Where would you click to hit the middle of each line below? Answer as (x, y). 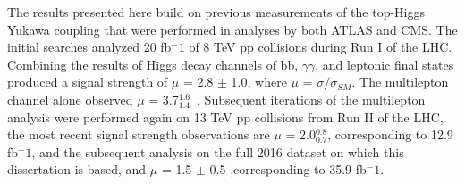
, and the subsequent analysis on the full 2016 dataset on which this (218, 151)
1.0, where (259, 82)
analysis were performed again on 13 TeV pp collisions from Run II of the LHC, (225, 117)
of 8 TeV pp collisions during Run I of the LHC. (321, 47)
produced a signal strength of (88, 82)
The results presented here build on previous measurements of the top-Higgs (216, 12)
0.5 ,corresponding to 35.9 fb (288, 169)
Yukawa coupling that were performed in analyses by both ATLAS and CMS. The (232, 29)
